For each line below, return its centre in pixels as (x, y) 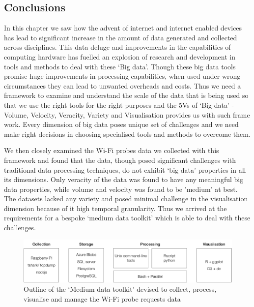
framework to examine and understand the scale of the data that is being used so (126, 95)
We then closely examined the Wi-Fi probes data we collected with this (112, 150)
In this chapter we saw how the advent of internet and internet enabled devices (123, 28)
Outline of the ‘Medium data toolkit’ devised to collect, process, (120, 289)
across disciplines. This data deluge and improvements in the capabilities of (117, 47)
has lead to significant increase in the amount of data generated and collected (121, 37)
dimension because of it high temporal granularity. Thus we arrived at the (115, 208)
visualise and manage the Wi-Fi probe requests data (102, 298)
